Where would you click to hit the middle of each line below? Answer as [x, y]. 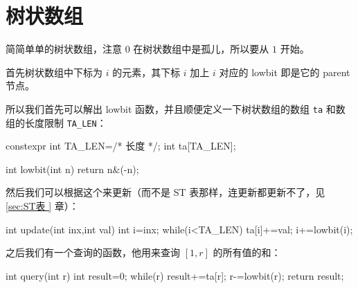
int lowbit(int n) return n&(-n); [72, 169]
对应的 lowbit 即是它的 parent [285, 72]
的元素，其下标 [146, 72]
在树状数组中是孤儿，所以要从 [201, 49]
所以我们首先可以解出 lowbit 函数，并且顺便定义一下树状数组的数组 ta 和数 [176, 108]
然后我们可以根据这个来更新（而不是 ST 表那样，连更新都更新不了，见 [165, 192]
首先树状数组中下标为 [54, 72]
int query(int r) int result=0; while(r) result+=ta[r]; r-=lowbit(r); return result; [175, 275]
